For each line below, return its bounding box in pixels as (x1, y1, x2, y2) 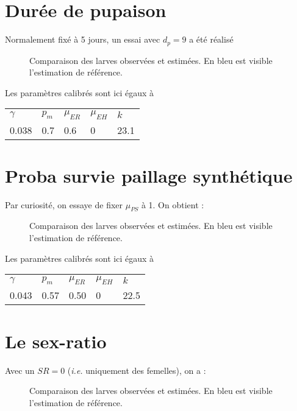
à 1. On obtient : (141, 198, 204, 211)
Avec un (5, 364, 35, 376)
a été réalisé (189, 33, 234, 46)
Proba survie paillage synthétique (5, 163, 293, 188)
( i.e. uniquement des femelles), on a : (67, 364, 206, 376)
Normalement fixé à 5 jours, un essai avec (5, 33, 160, 46)
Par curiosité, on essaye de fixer (5, 198, 123, 211)
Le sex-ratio (5, 328, 107, 353)
